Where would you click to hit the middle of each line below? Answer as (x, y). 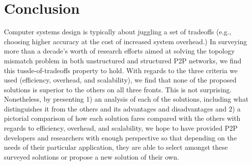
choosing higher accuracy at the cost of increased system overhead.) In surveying (126, 41)
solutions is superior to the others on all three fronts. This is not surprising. (118, 89)
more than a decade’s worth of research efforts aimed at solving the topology (119, 51)
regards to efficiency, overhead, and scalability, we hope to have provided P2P (121, 128)
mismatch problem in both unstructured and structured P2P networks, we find (123, 60)
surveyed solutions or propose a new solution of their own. (92, 156)
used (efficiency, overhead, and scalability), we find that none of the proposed (120, 80)
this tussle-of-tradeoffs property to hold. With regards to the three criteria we (121, 70)
